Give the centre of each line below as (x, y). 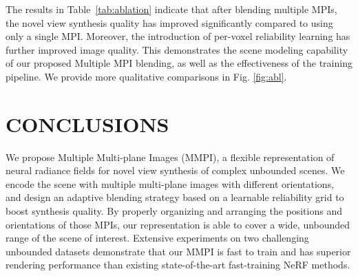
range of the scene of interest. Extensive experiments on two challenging (157, 238)
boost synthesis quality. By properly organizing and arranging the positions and (174, 211)
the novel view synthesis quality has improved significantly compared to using (169, 22)
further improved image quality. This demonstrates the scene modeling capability (177, 49)
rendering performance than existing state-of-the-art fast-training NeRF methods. (178, 265)
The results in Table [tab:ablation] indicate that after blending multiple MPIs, (171, 9)
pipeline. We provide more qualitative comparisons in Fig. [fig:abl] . (146, 76)
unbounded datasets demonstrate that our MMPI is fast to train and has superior (178, 251)
